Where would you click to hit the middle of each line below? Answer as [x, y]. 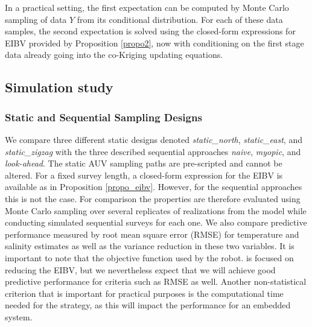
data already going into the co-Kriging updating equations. [114, 55]
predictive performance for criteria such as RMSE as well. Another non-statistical [156, 281]
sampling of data [36, 19]
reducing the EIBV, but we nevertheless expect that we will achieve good [140, 269]
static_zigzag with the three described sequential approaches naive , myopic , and [153, 151]
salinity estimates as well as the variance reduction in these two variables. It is [150, 246]
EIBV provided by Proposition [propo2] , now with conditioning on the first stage [154, 43]
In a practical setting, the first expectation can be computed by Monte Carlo [147, 7]
